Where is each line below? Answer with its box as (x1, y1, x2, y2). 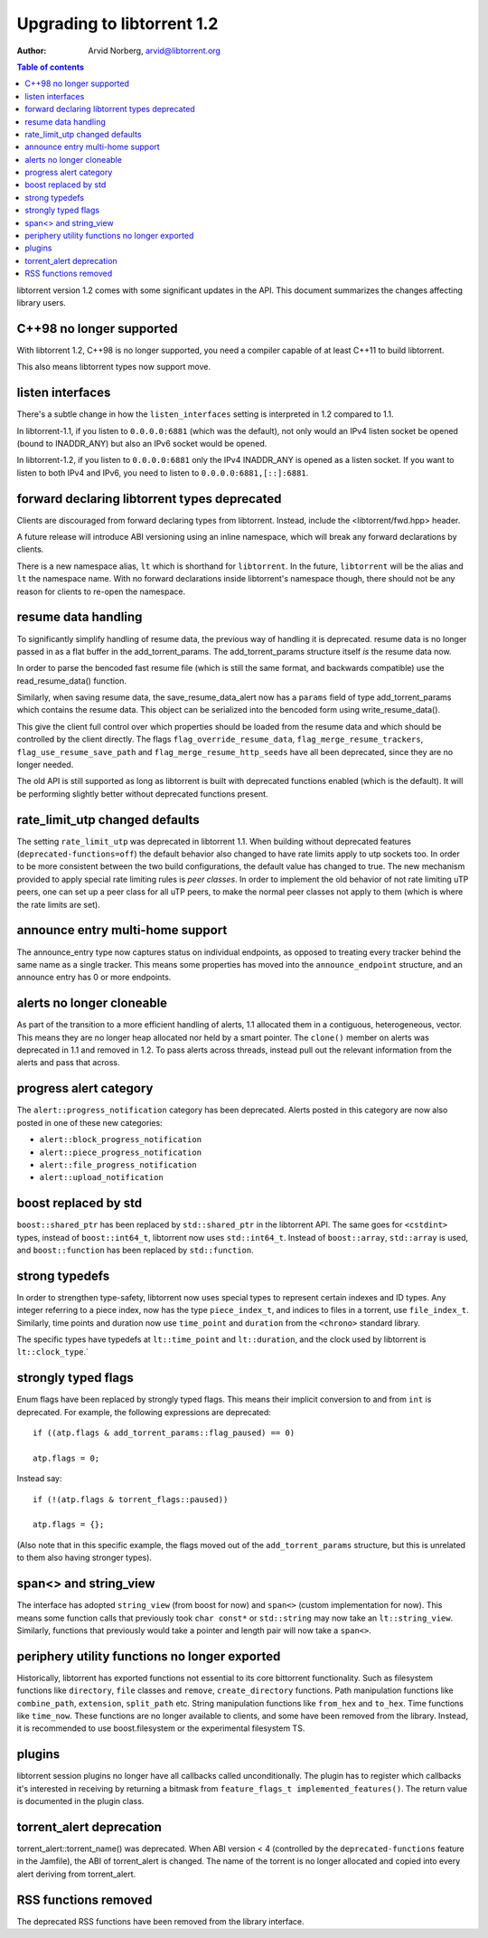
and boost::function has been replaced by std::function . (16, 1244, 255, 1255)
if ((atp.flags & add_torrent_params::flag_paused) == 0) (33, 1428, 296, 1438)
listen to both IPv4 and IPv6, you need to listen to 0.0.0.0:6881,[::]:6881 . (16, 467, 309, 478)
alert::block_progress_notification (39, 1135, 202, 1145)
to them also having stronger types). (16, 1552, 153, 1564)
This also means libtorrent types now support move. (16, 362, 211, 373)
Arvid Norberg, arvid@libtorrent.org (88, 45, 221, 56)
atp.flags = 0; (33, 1452, 100, 1463)
